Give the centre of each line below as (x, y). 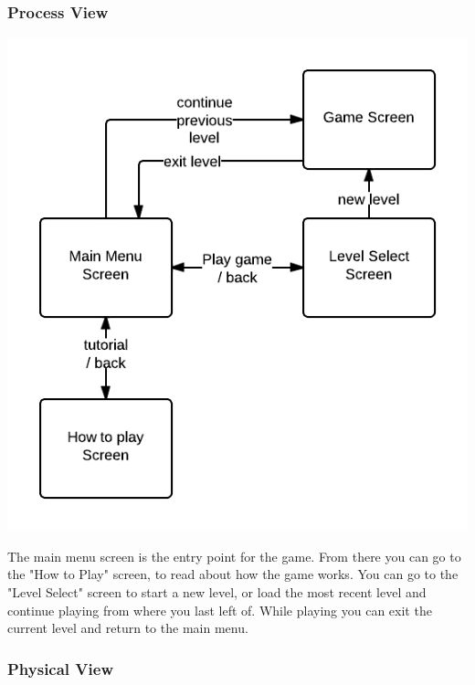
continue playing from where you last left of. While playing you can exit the (220, 610)
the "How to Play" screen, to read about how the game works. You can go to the (233, 574)
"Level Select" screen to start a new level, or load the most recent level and (217, 592)
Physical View (61, 668)
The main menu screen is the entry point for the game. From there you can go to (234, 556)
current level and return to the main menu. (128, 628)
